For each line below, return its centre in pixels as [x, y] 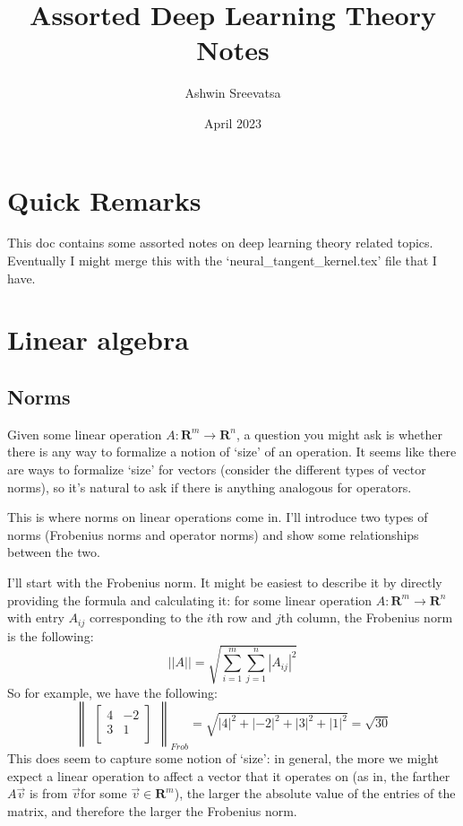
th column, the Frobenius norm [367, 617]
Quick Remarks [104, 200]
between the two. [54, 552]
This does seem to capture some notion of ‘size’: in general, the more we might [223, 758]
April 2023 [233, 122]
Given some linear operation [85, 434]
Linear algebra [98, 339]
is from [48, 793]
